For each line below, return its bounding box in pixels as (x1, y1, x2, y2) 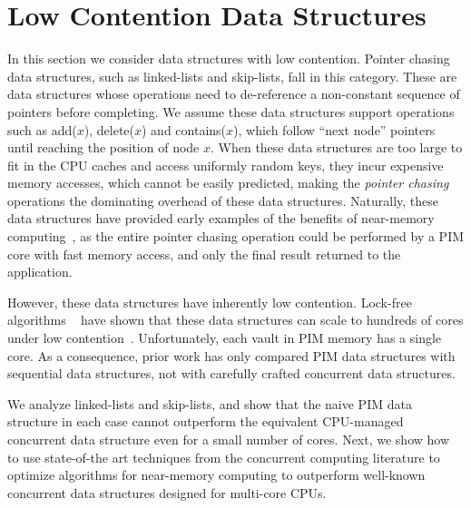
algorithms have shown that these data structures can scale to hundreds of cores (7, 310, 464, 329)
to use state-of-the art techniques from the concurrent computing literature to (7, 447, 440, 466)
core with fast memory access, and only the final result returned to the (7, 244, 401, 263)
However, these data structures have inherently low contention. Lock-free (7, 292, 412, 311)
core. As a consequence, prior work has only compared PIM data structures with (7, 346, 456, 365)
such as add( (7, 120, 77, 139)
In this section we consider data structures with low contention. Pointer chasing (7, 49, 450, 68)
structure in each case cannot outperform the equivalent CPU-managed (7, 412, 404, 431)
